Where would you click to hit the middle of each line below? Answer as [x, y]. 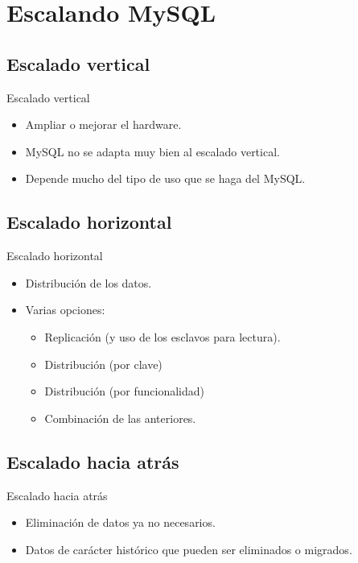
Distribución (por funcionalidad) [124, 391]
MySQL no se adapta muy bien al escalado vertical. [152, 151]
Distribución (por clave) [103, 364]
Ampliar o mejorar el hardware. [103, 124]
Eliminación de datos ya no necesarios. [120, 522]
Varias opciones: [65, 310]
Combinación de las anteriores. [120, 418]
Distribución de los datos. [88, 282]
